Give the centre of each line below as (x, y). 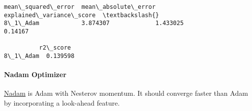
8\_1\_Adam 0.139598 (39, 56)
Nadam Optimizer (35, 74)
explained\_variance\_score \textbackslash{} (81, 15)
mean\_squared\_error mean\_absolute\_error (80, 7)
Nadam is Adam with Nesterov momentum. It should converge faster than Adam (126, 93)
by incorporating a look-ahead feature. (62, 102)
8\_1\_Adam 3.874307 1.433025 (94, 23)
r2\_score (55, 48)
